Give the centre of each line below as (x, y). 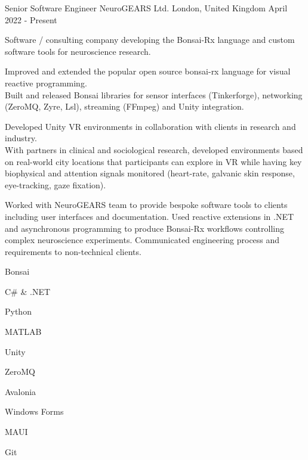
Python (18, 311)
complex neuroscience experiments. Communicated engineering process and (142, 240)
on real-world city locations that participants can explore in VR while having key (153, 161)
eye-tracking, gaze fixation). (56, 184)
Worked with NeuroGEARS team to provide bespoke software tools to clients (146, 205)
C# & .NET (28, 291)
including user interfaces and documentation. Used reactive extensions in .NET (150, 216)
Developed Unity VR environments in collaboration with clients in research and (150, 126)
